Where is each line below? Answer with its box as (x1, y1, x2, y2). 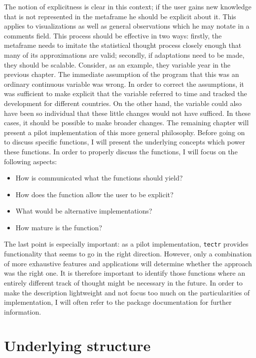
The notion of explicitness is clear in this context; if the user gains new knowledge (4, 1, 252, 11)
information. (4, 306, 41, 317)
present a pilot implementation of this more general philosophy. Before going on (4, 127, 245, 137)
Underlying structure (4, 335, 151, 356)
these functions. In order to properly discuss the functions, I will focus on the (4, 146, 238, 156)
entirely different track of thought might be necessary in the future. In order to (4, 277, 243, 287)
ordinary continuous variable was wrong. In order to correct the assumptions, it (4, 78, 244, 89)
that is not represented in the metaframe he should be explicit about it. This (4, 11, 236, 21)
